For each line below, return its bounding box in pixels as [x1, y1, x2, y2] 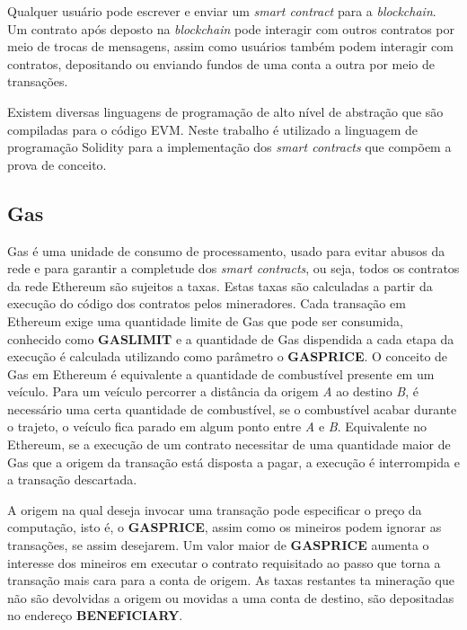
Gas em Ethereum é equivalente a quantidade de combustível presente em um [7, 364, 435, 383]
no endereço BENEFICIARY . [7, 606, 183, 625]
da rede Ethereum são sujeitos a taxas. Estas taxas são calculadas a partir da [7, 276, 433, 295]
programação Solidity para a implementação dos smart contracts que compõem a [7, 138, 452, 156]
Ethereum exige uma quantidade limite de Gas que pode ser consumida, [7, 311, 403, 330]
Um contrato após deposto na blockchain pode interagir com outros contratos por [7, 19, 454, 38]
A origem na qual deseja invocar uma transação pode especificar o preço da [7, 500, 422, 519]
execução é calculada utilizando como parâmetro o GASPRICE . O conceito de [7, 347, 448, 366]
